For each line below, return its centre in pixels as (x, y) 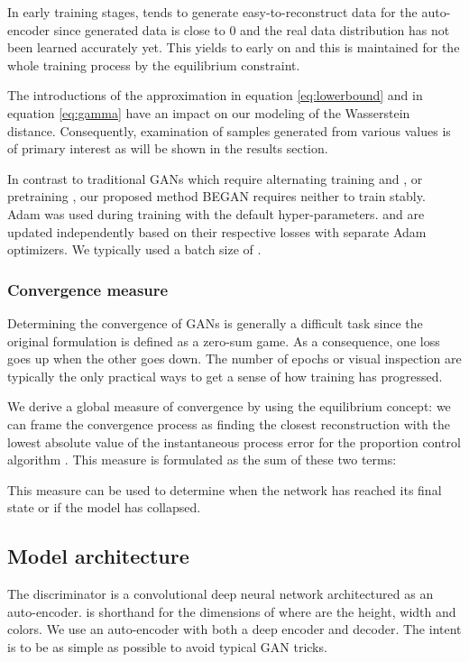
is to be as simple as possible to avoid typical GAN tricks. (167, 646)
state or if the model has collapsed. (104, 507)
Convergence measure (88, 289)
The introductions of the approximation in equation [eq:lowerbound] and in (215, 95)
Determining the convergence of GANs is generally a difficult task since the (215, 322)
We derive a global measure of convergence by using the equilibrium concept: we (229, 406)
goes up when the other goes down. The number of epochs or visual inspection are (234, 359)
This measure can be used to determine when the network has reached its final (225, 489)
